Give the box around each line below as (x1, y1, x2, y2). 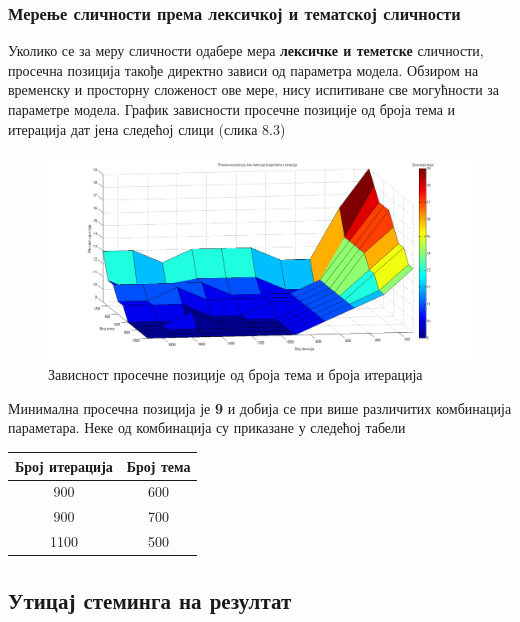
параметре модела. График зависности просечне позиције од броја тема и (8, 99, 456, 119)
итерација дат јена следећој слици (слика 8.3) (8, 118, 286, 139)
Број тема (126, 455, 191, 476)
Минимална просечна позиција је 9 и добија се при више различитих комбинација (8, 397, 512, 418)
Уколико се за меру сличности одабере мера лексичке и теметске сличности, (8, 40, 484, 61)
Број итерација (15, 455, 113, 476)
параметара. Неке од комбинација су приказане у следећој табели (8, 417, 406, 438)
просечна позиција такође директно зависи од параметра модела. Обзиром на (8, 59, 479, 80)
